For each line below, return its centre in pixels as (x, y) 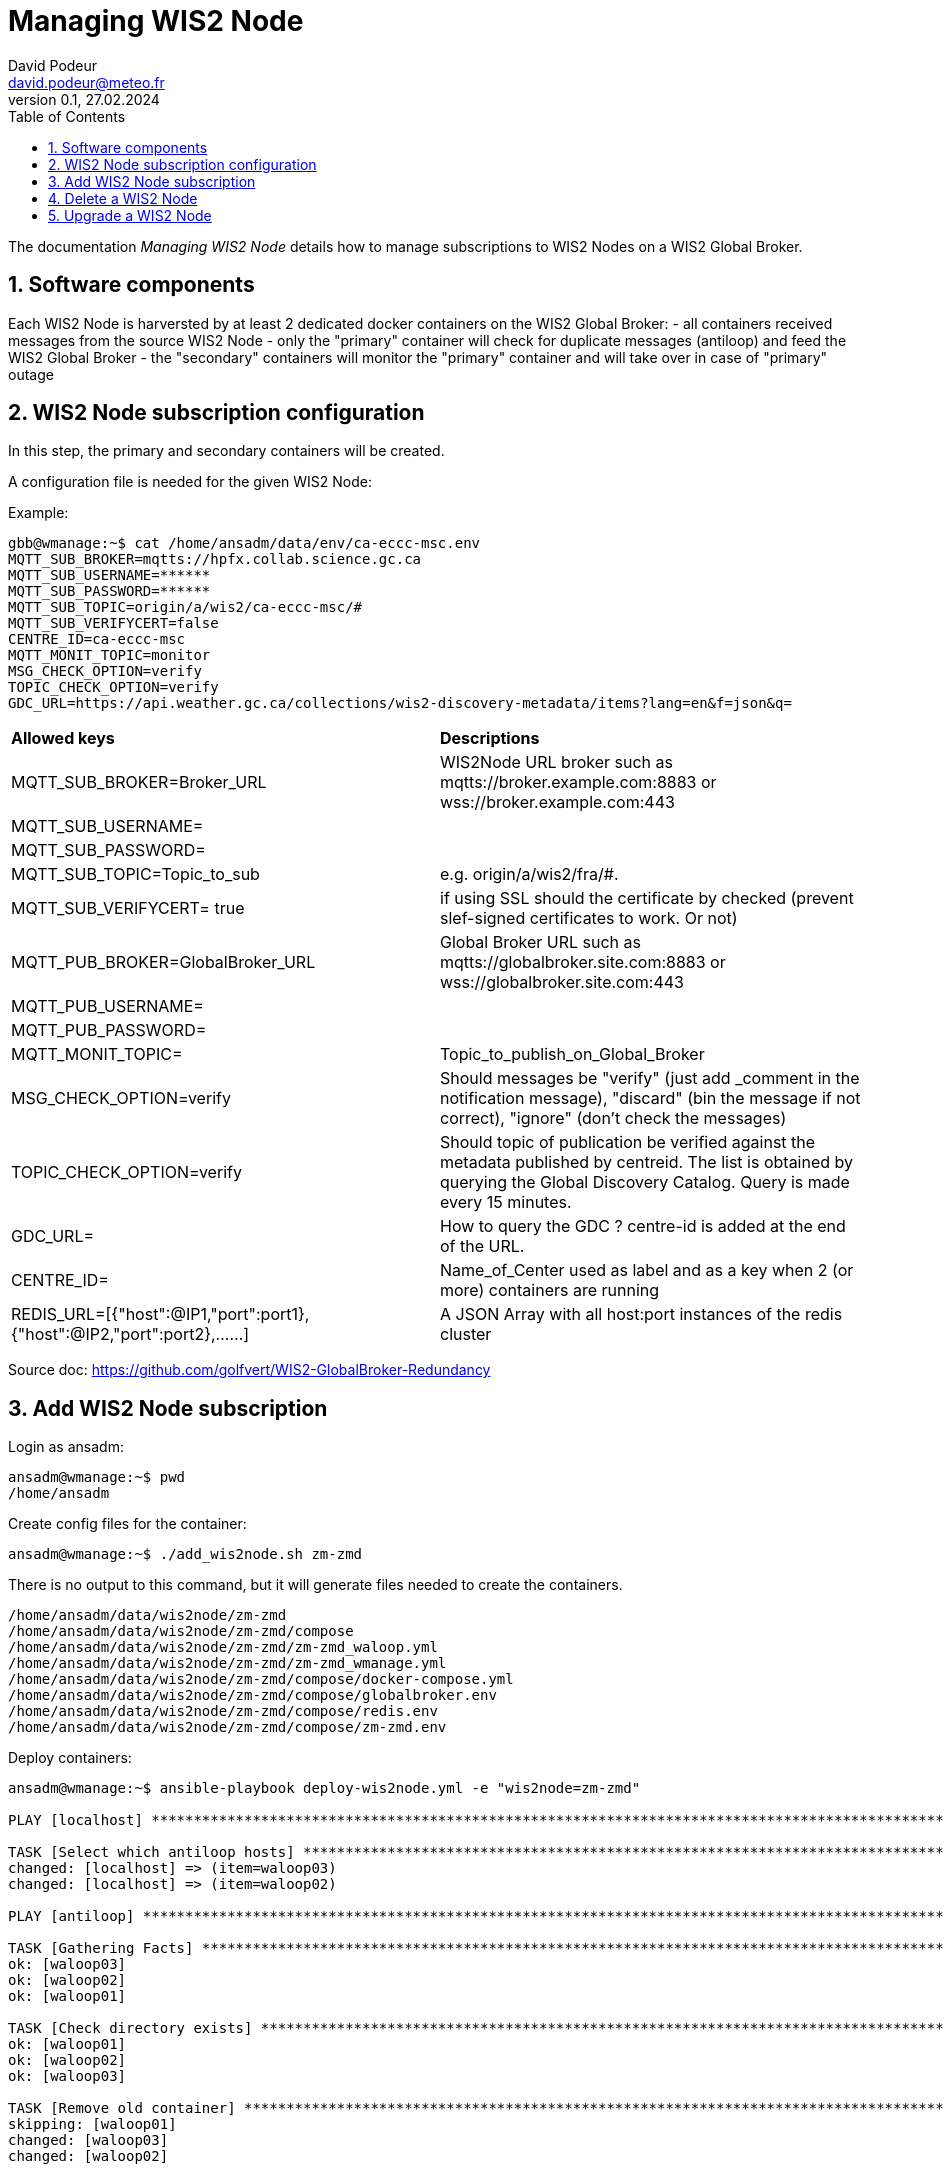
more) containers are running (550, 1290)
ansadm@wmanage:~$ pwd (97, 1477)
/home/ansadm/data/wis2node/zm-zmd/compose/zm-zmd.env (227, 1727)
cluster (466, 1334)
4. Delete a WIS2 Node (123, 198)
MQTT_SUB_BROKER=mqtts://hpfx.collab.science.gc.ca (215, 559)
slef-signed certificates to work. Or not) (589, 918)
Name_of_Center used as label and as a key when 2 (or (647, 1270)
